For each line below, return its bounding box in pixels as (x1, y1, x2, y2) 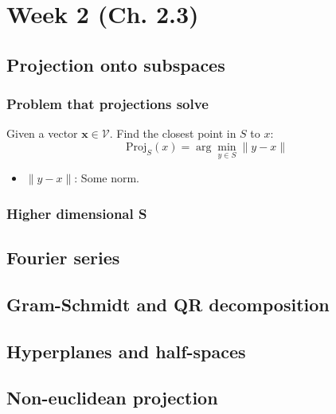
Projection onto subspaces (6, 52, 225, 76)
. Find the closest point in (109, 125, 236, 142)
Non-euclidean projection (6, 385, 218, 410)
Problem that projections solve (6, 94, 209, 114)
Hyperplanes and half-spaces (6, 338, 246, 363)
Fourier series (6, 245, 120, 270)
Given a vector (6, 125, 78, 142)
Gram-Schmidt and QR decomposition (6, 291, 330, 316)
